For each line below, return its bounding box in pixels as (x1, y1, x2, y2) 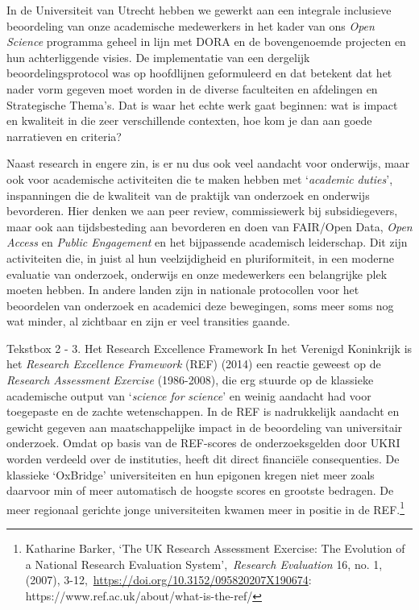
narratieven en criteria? (6, 127, 122, 144)
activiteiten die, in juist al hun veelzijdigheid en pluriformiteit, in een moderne (6, 249, 394, 266)
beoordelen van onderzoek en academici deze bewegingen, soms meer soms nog (6, 297, 394, 313)
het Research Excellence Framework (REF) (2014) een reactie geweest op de (6, 355, 381, 372)
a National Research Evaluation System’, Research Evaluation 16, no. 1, (25, 555, 383, 572)
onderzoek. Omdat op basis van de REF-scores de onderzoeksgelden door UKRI (6, 434, 400, 451)
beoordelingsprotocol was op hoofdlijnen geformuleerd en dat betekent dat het (6, 64, 392, 81)
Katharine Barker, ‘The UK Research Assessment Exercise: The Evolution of (25, 540, 405, 557)
